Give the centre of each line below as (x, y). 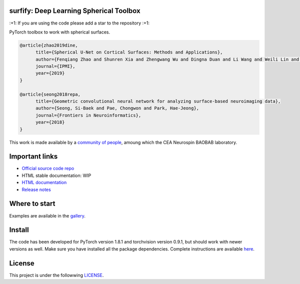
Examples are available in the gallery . (47, 215)
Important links (33, 157)
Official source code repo (48, 168)
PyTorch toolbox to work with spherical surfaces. (59, 32)
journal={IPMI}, (55, 66)
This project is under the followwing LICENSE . (56, 275)
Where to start (32, 204)
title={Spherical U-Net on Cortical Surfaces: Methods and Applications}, (129, 52)
